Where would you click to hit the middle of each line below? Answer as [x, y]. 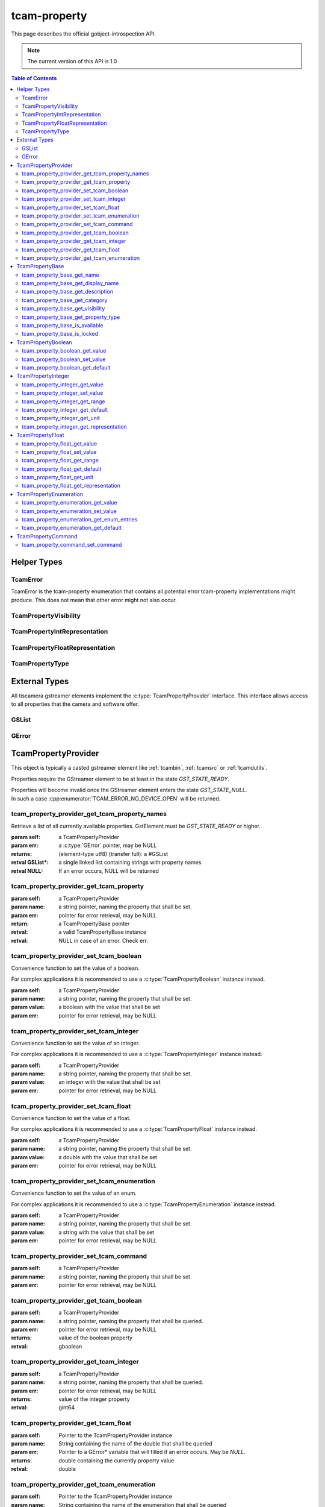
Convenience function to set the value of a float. [71, 1118]
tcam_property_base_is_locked [60, 334]
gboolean [70, 1346]
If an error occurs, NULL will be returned [109, 870]
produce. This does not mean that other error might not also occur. [94, 600]
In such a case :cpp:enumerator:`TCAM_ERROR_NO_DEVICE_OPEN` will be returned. [116, 798]
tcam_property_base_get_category [65, 300]
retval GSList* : [30, 863]
